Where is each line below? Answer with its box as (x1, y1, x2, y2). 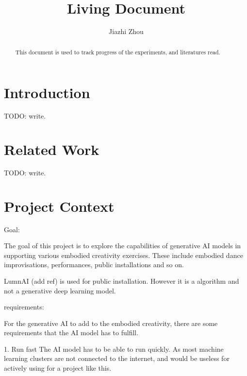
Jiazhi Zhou (109, 26, 144, 36)
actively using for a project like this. (4, 363, 112, 373)
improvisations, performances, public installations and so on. (4, 259, 184, 270)
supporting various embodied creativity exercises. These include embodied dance (4, 250, 243, 260)
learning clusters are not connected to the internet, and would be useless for (4, 353, 230, 363)
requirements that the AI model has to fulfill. (4, 327, 139, 338)
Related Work (4, 139, 99, 159)
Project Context (4, 196, 115, 216)
